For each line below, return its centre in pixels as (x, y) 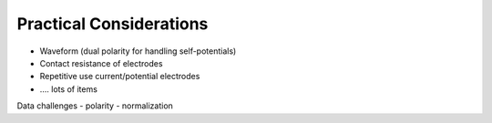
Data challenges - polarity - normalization (95, 106)
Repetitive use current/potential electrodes (120, 77)
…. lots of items (68, 89)
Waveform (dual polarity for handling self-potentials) (138, 51)
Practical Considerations (113, 24)
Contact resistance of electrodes (101, 63)
